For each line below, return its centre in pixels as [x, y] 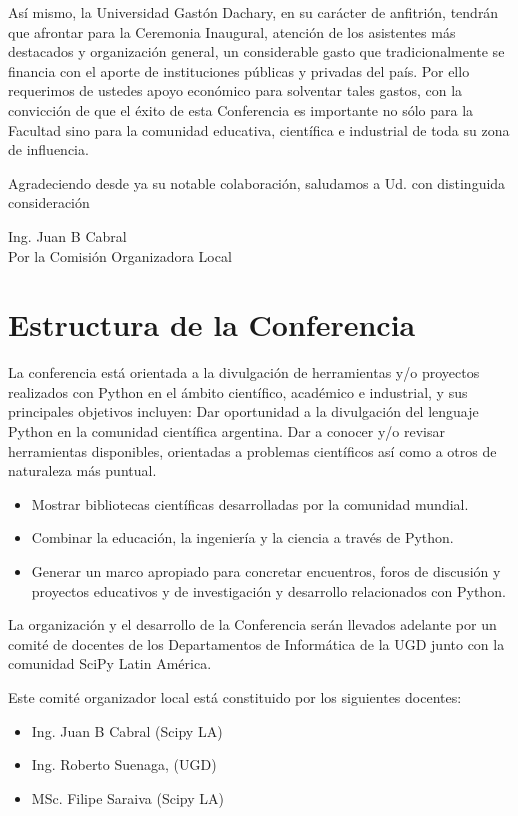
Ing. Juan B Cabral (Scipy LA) [127, 730]
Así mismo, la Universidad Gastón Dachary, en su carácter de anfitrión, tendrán [253, 12]
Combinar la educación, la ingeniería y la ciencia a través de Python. [242, 537]
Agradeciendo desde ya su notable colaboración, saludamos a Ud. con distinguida [257, 182]
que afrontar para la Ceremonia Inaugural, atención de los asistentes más [232, 31]
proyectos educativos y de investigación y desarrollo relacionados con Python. [268, 590]
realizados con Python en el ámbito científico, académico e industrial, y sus [238, 391]
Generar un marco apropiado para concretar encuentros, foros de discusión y [266, 571]
